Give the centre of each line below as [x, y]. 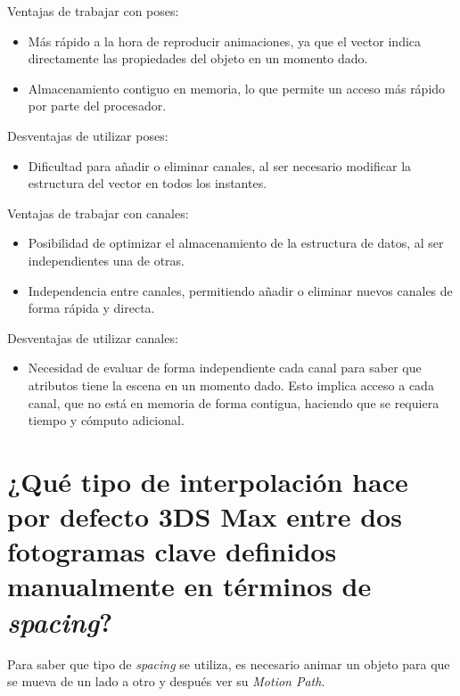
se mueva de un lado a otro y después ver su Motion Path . [166, 681]
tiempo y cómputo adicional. [106, 420]
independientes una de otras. [107, 260]
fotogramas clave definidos [172, 551]
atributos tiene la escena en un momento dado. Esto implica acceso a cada [231, 385]
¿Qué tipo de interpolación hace [208, 481]
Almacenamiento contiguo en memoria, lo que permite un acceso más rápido [237, 88]
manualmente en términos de [189, 586]
